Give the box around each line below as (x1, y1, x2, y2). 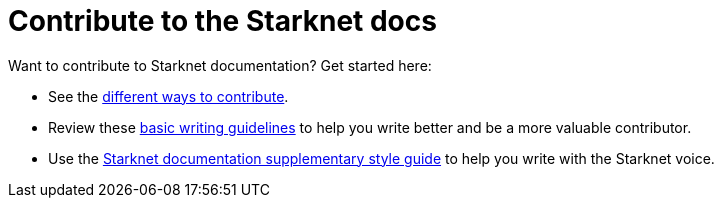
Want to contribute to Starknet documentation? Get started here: (8, 56, 432, 74)
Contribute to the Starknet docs (8, 4, 437, 38)
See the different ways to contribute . (48, 87, 289, 105)
